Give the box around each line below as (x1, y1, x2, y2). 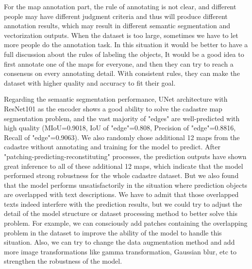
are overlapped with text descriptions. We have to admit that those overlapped (4, 189, 239, 199)
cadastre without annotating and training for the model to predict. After (4, 142, 220, 152)
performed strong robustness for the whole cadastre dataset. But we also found (4, 170, 239, 180)
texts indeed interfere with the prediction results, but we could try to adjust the (4, 198, 242, 209)
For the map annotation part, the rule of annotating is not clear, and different (4, 1, 236, 11)
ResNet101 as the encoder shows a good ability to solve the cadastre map (4, 103, 222, 113)
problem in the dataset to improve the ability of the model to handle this (4, 227, 222, 237)
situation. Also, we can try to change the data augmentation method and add (4, 237, 235, 247)
